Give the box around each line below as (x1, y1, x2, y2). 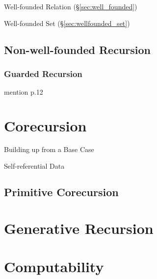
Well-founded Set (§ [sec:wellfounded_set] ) (4, 18, 130, 28)
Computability (4, 256, 104, 277)
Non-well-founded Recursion (4, 42, 151, 57)
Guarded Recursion (4, 67, 82, 79)
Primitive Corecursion (4, 184, 119, 200)
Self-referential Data (4, 160, 65, 171)
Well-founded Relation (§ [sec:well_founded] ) (4, 1, 137, 11)
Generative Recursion (4, 218, 154, 238)
